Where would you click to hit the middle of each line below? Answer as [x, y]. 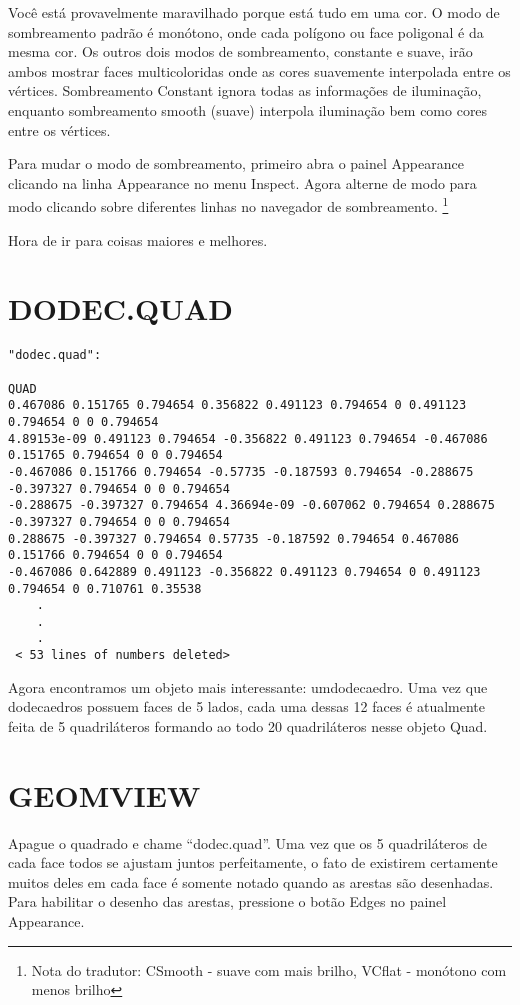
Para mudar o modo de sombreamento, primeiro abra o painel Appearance [236, 163]
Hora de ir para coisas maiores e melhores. [138, 239]
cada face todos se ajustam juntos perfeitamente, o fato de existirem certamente [253, 862]
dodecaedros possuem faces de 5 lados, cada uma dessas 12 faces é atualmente [247, 706]
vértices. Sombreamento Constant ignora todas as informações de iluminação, [245, 90]
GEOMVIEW [104, 794]
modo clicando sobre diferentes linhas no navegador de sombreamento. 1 [228, 204]
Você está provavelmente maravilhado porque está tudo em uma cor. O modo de [254, 12]
